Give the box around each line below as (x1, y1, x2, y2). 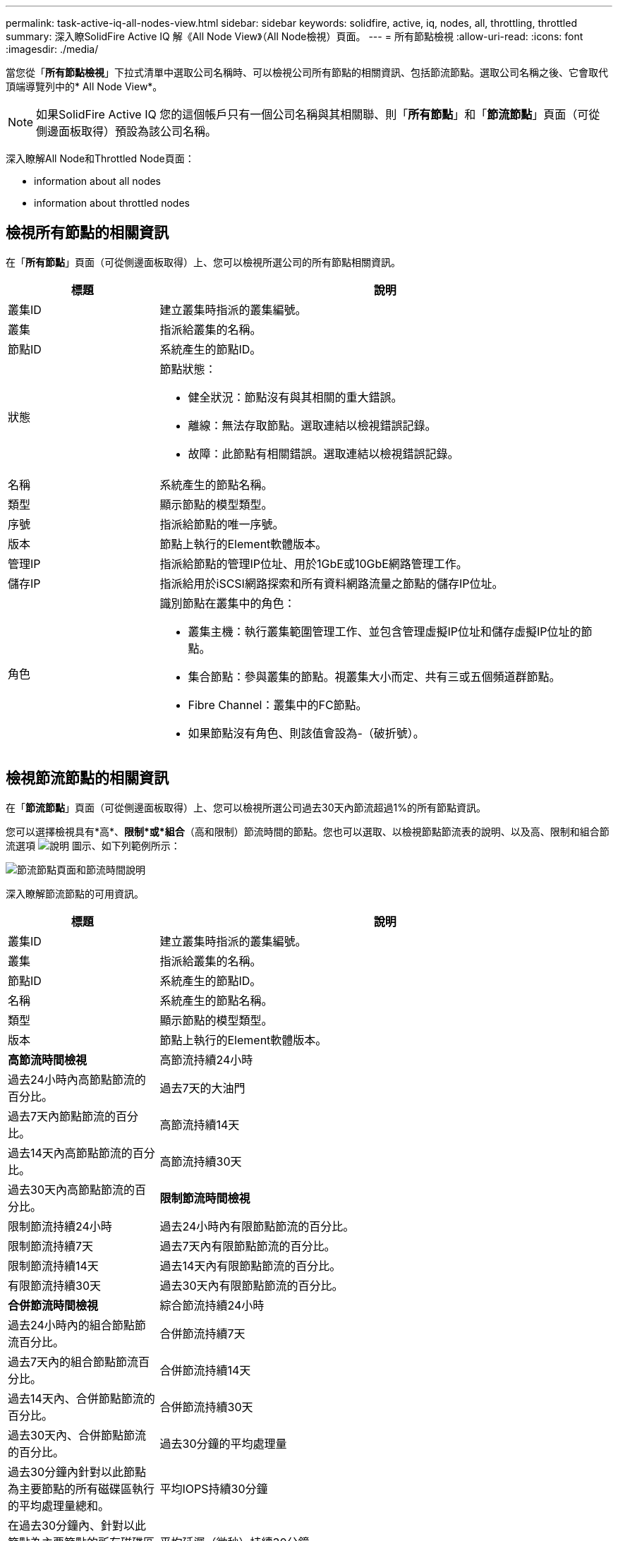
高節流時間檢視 (8, 1052, 87, 1067)
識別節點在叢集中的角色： (159, 596, 296, 610)
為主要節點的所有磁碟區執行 (8, 1481, 155, 1496)
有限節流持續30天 (8, 1278, 101, 1293)
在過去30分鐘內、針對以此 (8, 1518, 146, 1533)
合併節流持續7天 (159, 1326, 246, 1341)
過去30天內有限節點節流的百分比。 (159, 1278, 344, 1293)
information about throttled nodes (34, 197, 190, 209)
